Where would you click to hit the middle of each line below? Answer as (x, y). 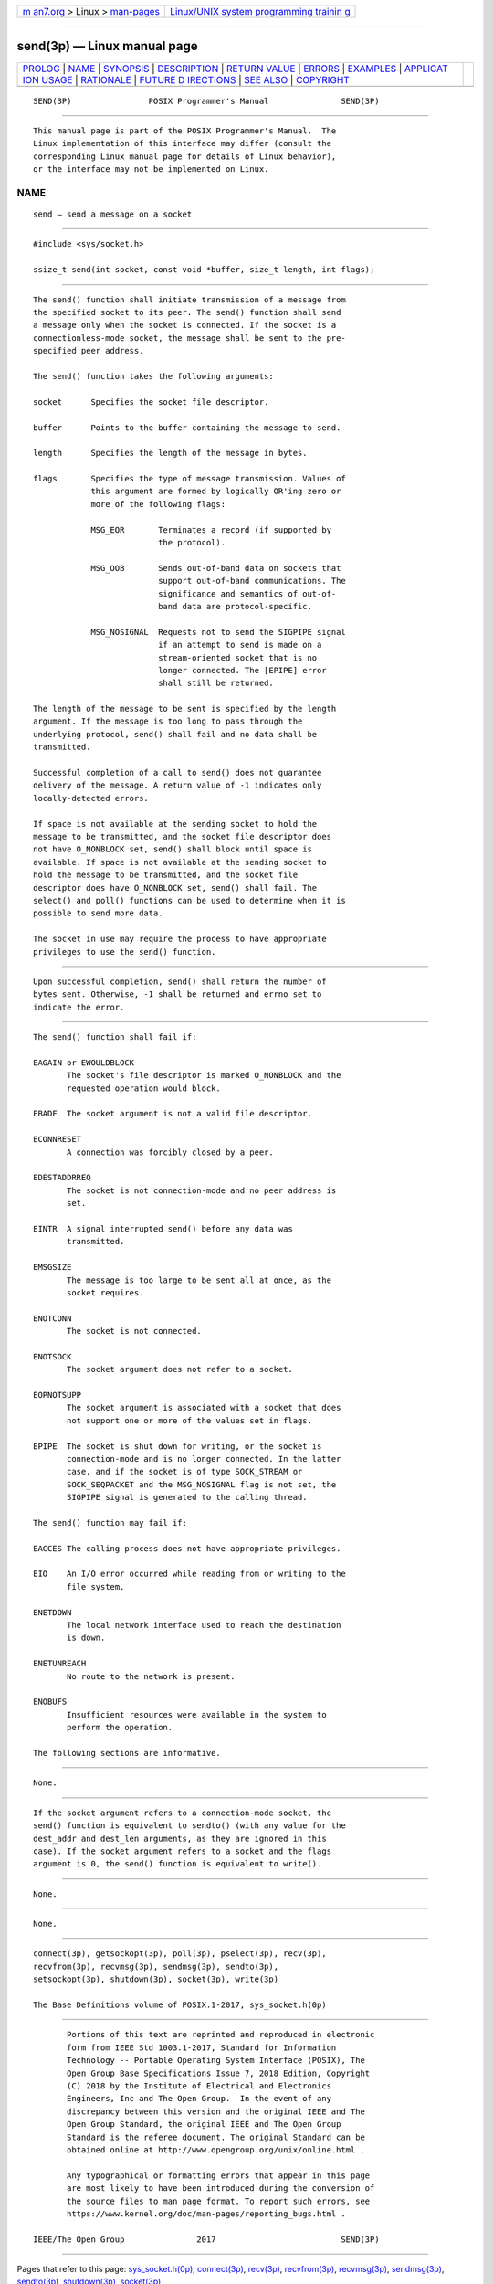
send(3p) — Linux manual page (107, 46)
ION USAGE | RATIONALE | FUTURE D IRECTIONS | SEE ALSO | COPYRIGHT (186, 79)
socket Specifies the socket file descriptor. (151, 402)
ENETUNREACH (60, 1664)
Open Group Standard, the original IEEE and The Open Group (204, 2125)
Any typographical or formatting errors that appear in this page (219, 2175)
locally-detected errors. (91, 798)
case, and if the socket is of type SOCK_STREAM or (185, 1472)
